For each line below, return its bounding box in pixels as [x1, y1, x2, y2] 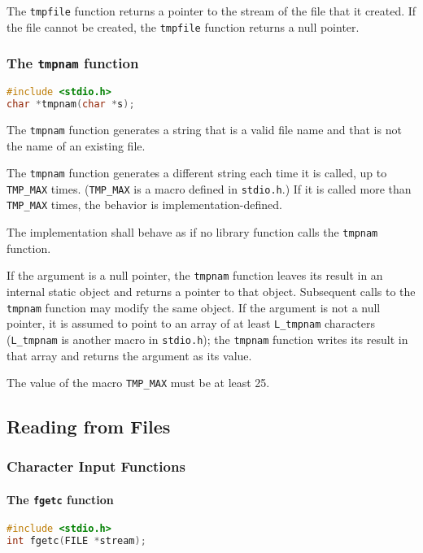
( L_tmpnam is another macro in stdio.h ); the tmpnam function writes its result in [7, 330, 408, 347]
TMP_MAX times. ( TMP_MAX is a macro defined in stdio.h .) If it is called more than [7, 180, 412, 197]
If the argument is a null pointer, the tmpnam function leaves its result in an [7, 267, 383, 284]
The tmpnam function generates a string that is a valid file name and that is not [7, 120, 402, 137]
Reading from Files [7, 414, 171, 439]
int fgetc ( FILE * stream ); [7, 535, 146, 547]
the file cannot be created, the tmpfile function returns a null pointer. [7, 18, 360, 35]
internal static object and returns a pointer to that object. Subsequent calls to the [7, 282, 416, 299]
